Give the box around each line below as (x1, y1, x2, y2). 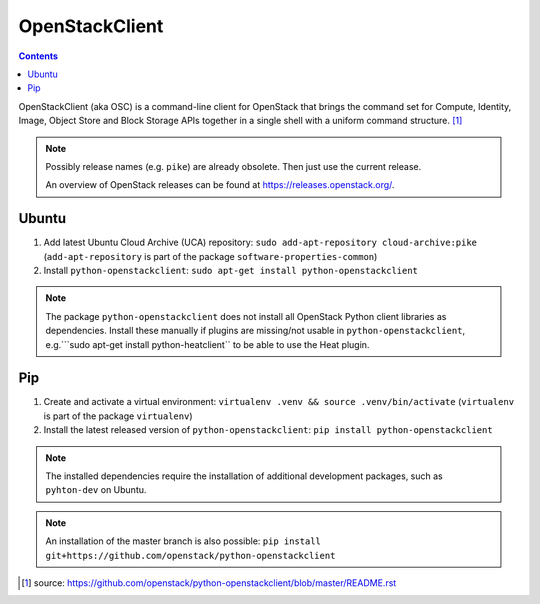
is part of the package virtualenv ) (43, 410, 193, 422)
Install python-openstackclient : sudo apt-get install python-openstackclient (43, 264, 419, 276)
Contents (18, 50, 59, 62)
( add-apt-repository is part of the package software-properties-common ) (43, 250, 378, 262)
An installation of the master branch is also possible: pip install (45, 535, 322, 547)
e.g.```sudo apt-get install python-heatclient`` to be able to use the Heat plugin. (45, 338, 370, 350)
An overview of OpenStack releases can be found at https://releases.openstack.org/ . (45, 179, 395, 191)
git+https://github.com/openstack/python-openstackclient (45, 550, 336, 561)
